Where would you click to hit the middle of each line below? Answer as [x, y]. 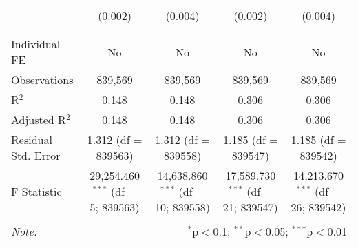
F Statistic [36, 191]
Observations [42, 80]
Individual [36, 44]
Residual [32, 139]
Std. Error [36, 155]
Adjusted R [39, 120]
